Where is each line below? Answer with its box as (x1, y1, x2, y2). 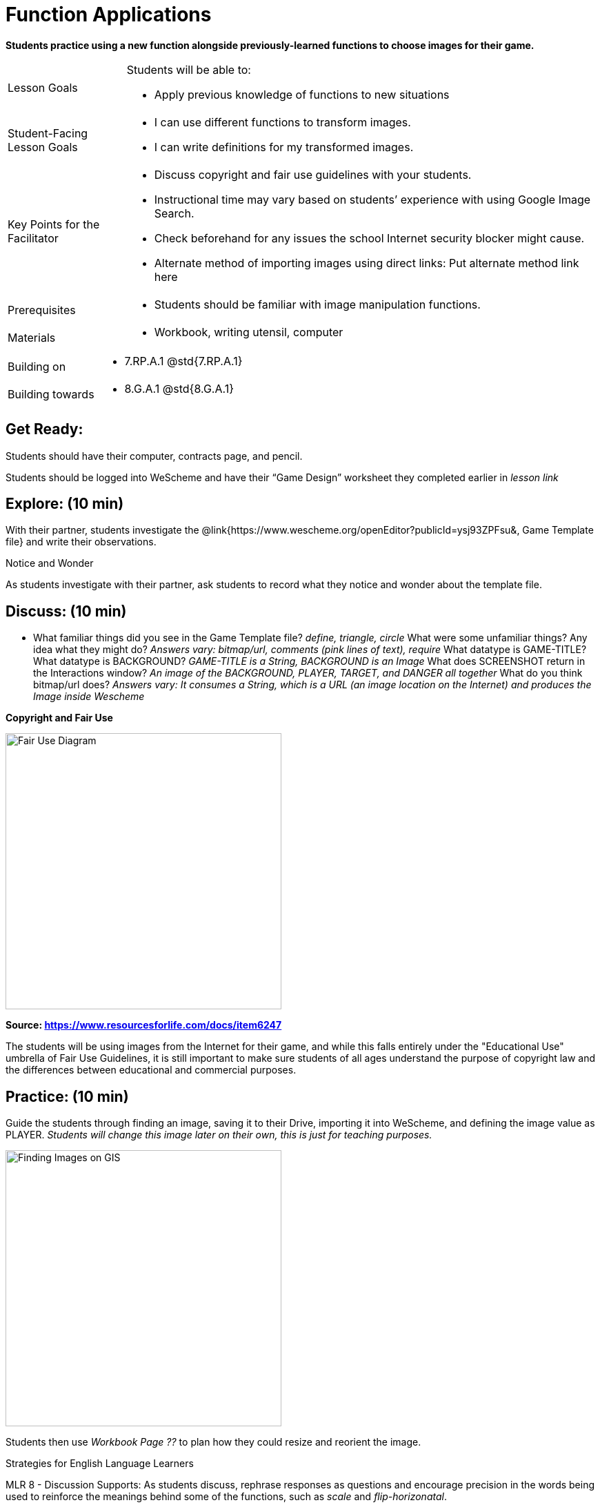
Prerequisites (8, 302, 76, 317)
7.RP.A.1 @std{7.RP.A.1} (124, 353, 243, 368)
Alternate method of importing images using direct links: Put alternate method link (154, 255, 579, 270)
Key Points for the (8, 217, 100, 231)
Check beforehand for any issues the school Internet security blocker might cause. (154, 231, 585, 245)
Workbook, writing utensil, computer (154, 324, 343, 339)
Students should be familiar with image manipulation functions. (154, 297, 481, 311)
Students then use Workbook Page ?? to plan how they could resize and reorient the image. (6, 1436, 421, 1448)
